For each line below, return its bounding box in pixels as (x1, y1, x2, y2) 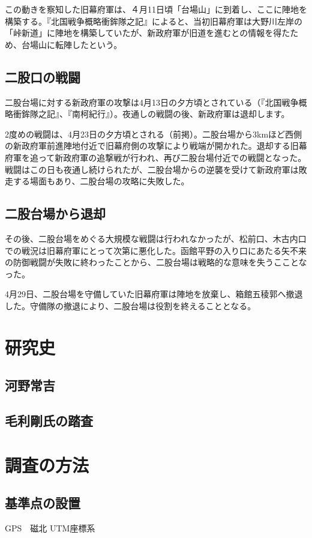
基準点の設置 (5, 494, 80, 512)
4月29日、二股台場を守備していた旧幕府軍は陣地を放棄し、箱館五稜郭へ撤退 (5, 288, 303, 300)
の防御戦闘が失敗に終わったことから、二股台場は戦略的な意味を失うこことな (5, 256, 307, 268)
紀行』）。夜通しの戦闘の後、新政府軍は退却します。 (88, 107, 290, 120)
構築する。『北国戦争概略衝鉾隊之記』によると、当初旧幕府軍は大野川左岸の (5, 14, 303, 27)
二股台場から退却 (5, 204, 106, 223)
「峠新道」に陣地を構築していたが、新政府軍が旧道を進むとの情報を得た (5, 26, 290, 39)
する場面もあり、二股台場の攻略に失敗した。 (13, 175, 190, 187)
